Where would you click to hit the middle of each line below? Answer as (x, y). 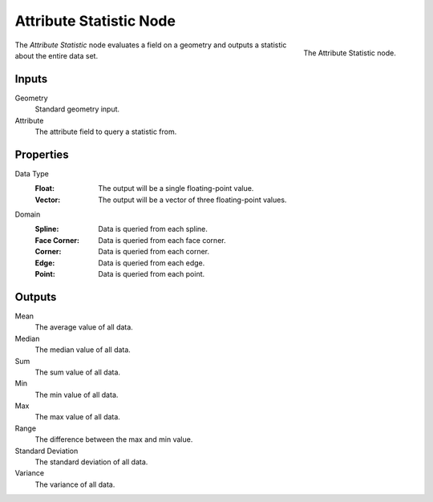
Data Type (32, 173)
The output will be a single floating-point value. (176, 188)
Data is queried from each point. (152, 274)
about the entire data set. (57, 55)
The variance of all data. (75, 484)
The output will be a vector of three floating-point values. (192, 200)
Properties (42, 154)
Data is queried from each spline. (153, 229)
